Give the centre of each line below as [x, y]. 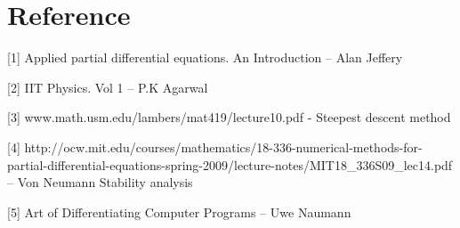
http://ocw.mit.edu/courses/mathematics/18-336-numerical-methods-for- [223, 147]
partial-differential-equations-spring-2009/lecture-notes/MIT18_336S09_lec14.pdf [230, 164]
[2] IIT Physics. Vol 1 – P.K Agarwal [108, 87]
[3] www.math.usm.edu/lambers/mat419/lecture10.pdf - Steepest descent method [229, 117]
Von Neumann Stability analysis [105, 182]
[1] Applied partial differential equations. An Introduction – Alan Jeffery [205, 57]
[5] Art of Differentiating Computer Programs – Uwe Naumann [179, 212]
